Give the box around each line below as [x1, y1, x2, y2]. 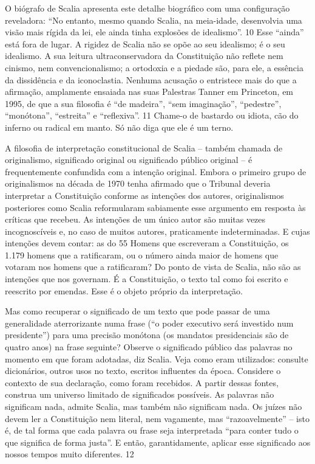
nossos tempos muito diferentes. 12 [5, 448, 134, 460]
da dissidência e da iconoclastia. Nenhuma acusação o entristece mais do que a [5, 73, 297, 86]
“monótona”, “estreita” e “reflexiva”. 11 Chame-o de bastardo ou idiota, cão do [5, 109, 299, 122]
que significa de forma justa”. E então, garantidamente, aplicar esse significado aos [5, 435, 311, 448]
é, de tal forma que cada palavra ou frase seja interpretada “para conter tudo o [5, 424, 299, 437]
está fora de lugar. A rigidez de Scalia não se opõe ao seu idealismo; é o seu [5, 37, 285, 50]
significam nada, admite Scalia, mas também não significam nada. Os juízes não [5, 400, 302, 412]
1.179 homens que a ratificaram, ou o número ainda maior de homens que [5, 248, 279, 261]
